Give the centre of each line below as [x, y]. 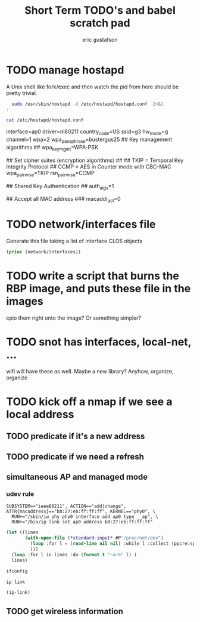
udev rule [20, 494]
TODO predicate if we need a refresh [75, 457]
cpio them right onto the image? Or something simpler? [74, 318]
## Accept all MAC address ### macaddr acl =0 [63, 200]
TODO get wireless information [65, 611]
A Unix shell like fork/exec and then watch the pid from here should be [93, 87]
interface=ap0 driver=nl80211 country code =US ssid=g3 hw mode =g [87, 132]
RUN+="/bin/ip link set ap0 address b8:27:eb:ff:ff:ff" [82, 522]
